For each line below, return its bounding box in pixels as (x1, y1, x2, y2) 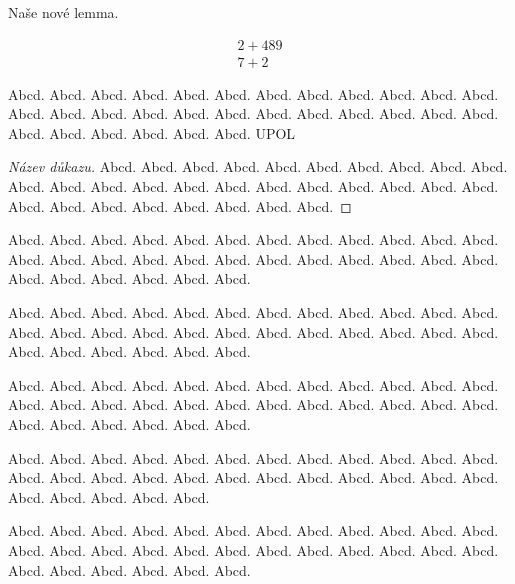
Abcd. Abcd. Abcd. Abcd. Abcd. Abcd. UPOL (8, 122, 296, 143)
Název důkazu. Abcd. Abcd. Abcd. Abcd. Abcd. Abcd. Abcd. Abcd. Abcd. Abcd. (8, 156, 508, 177)
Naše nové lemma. (8, 2, 119, 22)
